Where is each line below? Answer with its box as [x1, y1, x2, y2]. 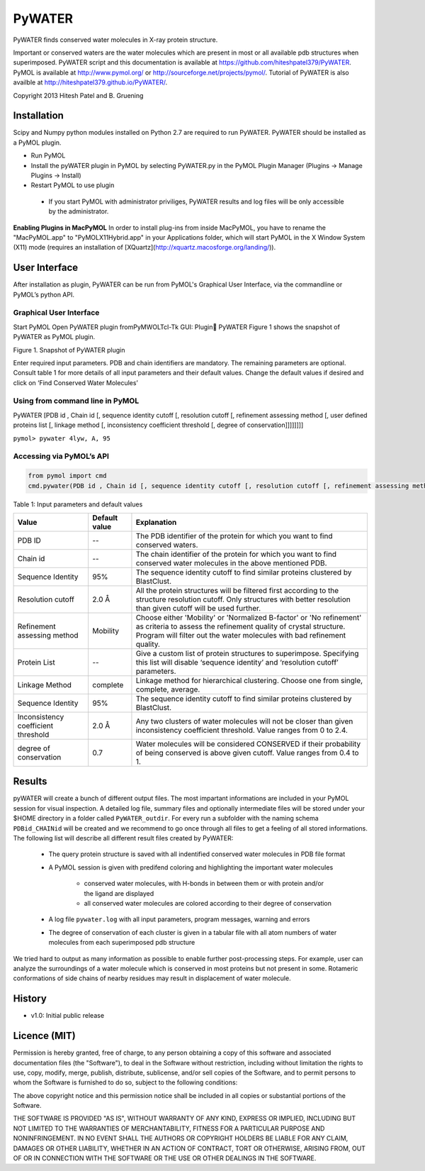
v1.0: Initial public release [30, 1011, 105, 1020]
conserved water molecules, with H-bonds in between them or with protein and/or [84, 879, 324, 888]
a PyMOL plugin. [13, 138, 62, 147]
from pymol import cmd [28, 472, 107, 480]
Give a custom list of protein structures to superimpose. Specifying [135, 648, 359, 658]
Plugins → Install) [30, 171, 81, 179]
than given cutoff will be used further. [135, 603, 261, 613]
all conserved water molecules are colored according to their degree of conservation [84, 899, 332, 907]
